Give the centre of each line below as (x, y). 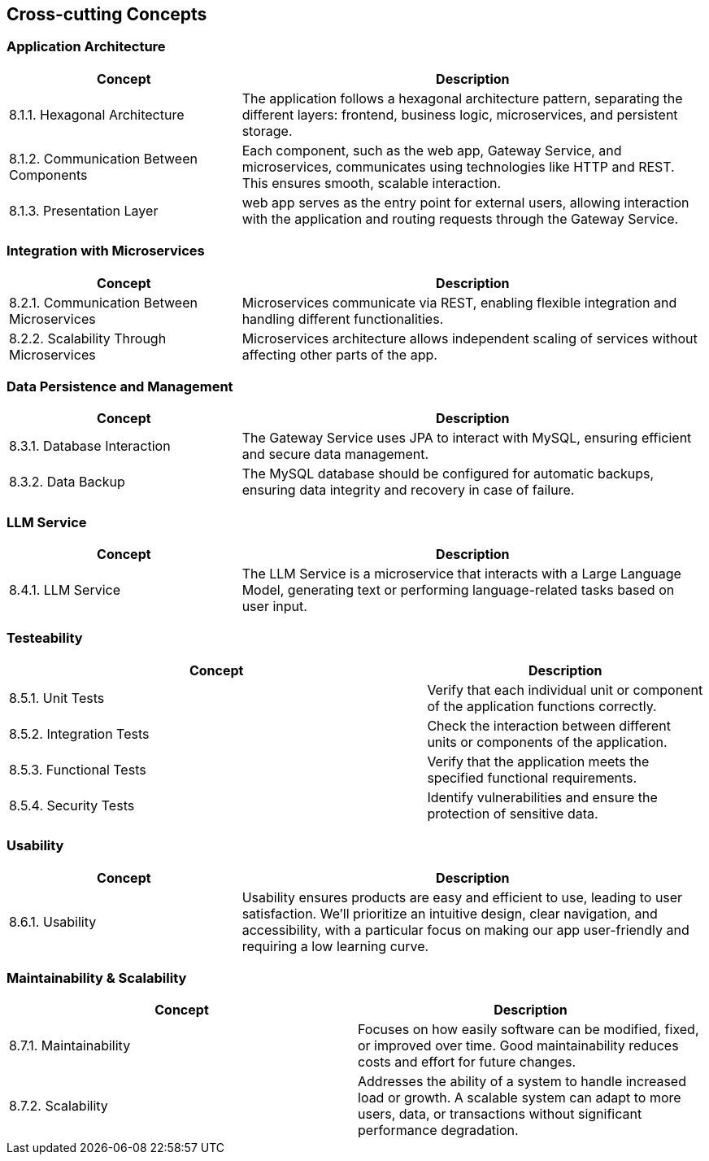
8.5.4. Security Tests (72, 805)
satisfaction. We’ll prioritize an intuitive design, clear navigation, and (450, 913)
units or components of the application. (547, 742)
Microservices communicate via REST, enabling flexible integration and (459, 302)
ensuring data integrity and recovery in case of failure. (408, 490)
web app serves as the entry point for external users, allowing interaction (465, 202)
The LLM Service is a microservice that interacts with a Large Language (461, 574)
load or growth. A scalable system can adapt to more (520, 1098)
